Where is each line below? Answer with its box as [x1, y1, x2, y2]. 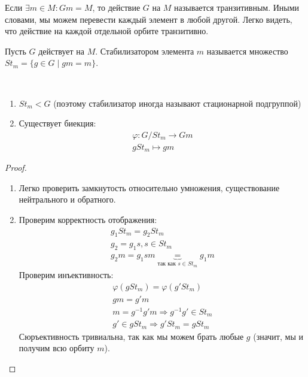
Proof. [5, 161, 27, 174]
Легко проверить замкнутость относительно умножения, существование [19, 181, 280, 194]
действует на [38, 44, 84, 57]
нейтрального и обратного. [19, 193, 116, 206]
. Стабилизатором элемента [95, 44, 194, 57]
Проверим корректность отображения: [19, 213, 157, 226]
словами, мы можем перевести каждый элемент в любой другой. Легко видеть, [5, 13, 292, 25]
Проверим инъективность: [19, 269, 114, 281]
